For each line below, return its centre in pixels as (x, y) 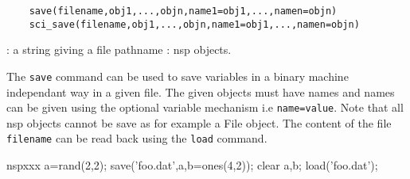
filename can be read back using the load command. (137, 138)
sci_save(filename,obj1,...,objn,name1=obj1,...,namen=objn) (194, 24)
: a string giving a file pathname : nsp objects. (119, 50)
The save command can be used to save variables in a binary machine (178, 76)
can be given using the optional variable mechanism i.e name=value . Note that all (205, 107)
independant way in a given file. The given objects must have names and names (201, 91)
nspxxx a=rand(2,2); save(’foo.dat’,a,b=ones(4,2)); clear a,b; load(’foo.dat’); (192, 165)
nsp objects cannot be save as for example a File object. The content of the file (199, 122)
